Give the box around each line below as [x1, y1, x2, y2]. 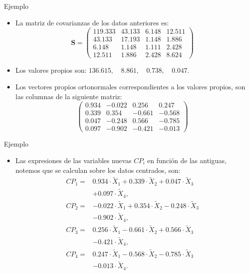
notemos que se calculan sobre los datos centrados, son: [15, 165, 180, 175]
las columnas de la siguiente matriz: [15, 91, 122, 101]
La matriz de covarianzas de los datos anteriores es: [15, 17, 169, 27]
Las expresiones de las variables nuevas [15, 155, 132, 165]
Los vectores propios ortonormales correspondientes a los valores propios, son [15, 81, 246, 91]
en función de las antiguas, [147, 155, 227, 165]
